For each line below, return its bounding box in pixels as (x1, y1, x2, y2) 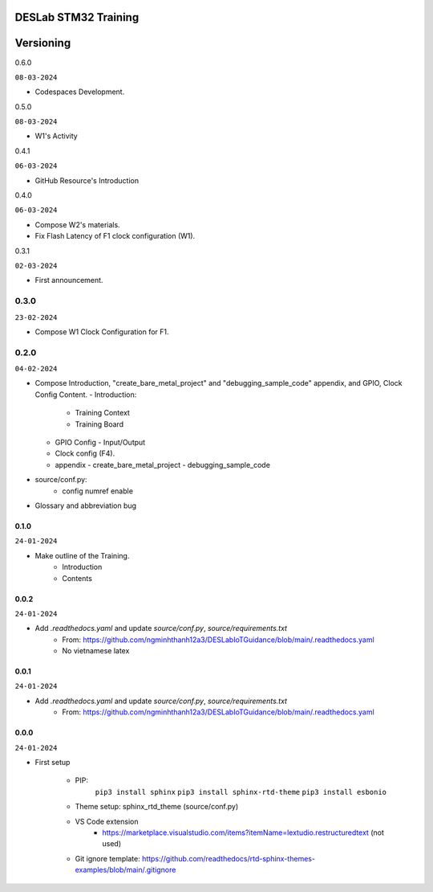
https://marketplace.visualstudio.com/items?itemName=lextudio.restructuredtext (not (102, 828, 384, 837)
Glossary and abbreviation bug (34, 501, 136, 510)
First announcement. (34, 276, 103, 285)
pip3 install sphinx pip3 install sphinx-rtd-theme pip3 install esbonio (95, 788, 387, 796)
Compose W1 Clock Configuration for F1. (34, 326, 169, 337)
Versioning (14, 36, 71, 50)
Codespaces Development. (34, 87, 125, 96)
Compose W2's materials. (34, 219, 120, 229)
